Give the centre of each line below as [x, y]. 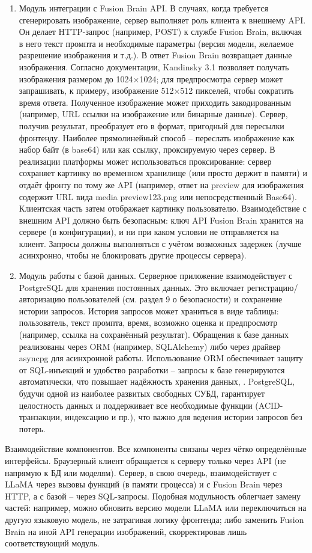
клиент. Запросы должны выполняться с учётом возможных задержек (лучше [160, 243]
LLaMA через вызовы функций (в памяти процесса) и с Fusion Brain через [144, 484]
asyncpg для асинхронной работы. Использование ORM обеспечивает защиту [161, 358]
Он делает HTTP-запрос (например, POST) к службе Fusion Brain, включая [160, 32]
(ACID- [269, 405]
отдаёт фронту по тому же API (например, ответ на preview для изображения [161, 184]
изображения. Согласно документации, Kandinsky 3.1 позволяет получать [154, 66]
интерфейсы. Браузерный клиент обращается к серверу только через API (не [145, 460]
